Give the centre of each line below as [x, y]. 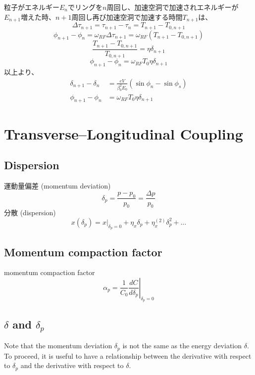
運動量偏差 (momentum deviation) [57, 185]
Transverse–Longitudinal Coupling [124, 133]
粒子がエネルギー [32, 7]
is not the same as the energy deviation [182, 346]
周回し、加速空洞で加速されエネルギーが [173, 7]
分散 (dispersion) [30, 212]
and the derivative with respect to [72, 365]
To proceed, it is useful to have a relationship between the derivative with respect [128, 355]
